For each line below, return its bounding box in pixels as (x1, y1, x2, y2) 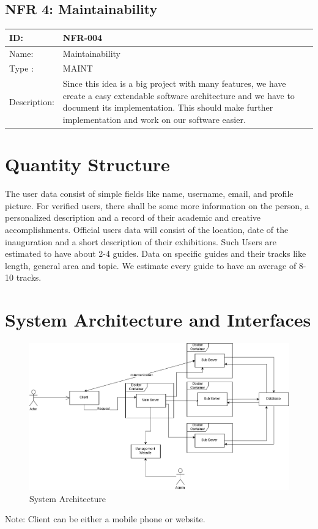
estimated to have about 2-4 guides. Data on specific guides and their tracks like (5, 247, 306, 260)
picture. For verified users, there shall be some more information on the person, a (5, 199, 309, 212)
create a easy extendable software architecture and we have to (62, 89, 295, 102)
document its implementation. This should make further (62, 101, 273, 114)
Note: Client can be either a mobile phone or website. (5, 512, 205, 525)
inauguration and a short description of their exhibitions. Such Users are (5, 235, 277, 248)
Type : (9, 62, 34, 75)
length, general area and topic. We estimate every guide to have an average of (5, 259, 297, 272)
